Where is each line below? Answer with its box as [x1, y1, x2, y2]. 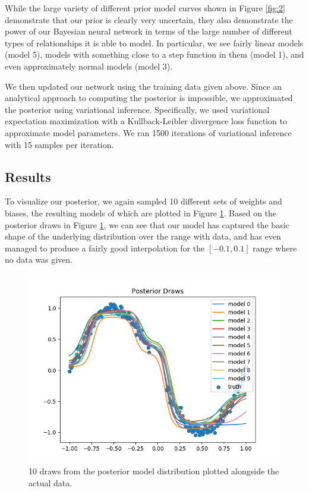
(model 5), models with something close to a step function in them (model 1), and [5, 48, 304, 61]
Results [5, 167, 51, 185]
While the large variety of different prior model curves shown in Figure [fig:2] [5, 2, 285, 14]
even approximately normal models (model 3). [5, 59, 173, 72]
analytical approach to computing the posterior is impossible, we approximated [5, 92, 293, 104]
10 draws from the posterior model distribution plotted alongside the [29, 465, 279, 477]
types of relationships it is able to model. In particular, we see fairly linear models [5, 36, 304, 49]
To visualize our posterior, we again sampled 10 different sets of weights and [5, 195, 282, 207]
